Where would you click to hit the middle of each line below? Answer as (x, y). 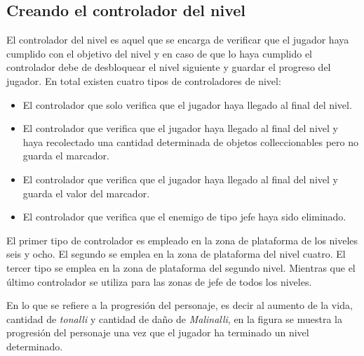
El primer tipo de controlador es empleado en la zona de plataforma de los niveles (182, 240)
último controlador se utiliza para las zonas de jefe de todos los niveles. (159, 281)
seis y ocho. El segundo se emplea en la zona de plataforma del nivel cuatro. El (176, 254)
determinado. (35, 346)
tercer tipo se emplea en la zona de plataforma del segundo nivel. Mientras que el (181, 267)
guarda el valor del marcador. (86, 193)
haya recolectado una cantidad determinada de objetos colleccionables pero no (191, 141)
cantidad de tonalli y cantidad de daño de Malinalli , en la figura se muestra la (174, 318)
